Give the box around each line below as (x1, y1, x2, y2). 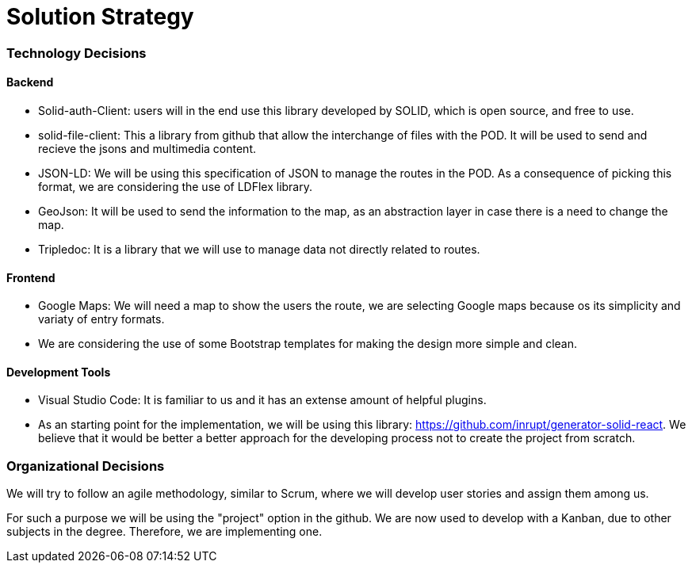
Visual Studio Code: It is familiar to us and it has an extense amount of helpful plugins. (38, 393, 487, 407)
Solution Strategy (6, 3, 194, 30)
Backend (6, 75, 54, 90)
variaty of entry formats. (38, 312, 165, 327)
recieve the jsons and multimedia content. (38, 141, 256, 155)
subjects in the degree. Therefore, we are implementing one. (6, 525, 323, 539)
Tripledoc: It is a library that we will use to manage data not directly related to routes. (38, 242, 480, 256)
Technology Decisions (6, 44, 147, 61)
